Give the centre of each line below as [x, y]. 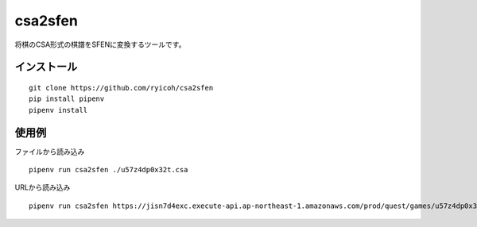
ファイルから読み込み [50, 152]
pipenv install [58, 110]
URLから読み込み [43, 187]
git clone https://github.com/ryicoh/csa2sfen [121, 88]
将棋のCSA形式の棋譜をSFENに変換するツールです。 [100, 44]
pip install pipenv [67, 99]
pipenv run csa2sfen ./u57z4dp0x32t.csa [109, 170]
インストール [46, 67]
